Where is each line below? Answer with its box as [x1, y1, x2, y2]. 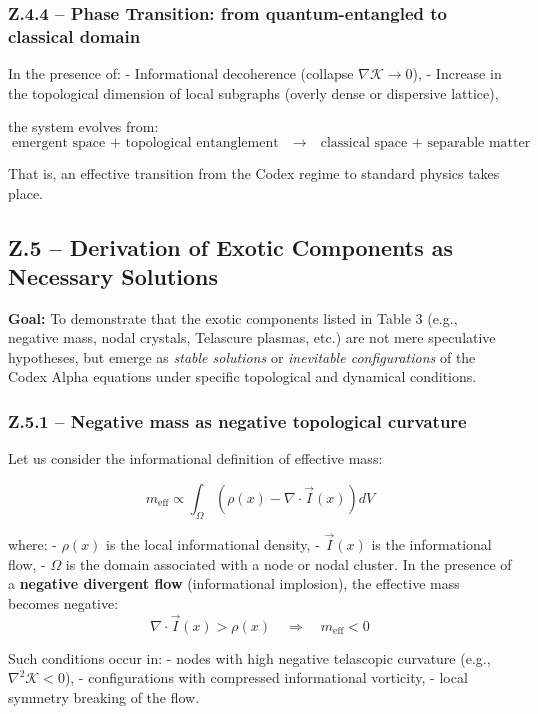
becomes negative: [8, 592, 119, 613]
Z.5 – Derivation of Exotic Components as [8, 231, 454, 262]
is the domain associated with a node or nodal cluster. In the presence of [65, 553, 512, 574]
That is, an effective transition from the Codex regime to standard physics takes [8, 162, 500, 183]
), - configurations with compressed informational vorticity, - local [64, 667, 468, 688]
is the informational [371, 533, 492, 554]
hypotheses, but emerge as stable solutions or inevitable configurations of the [8, 346, 476, 367]
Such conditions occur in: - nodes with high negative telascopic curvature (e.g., [8, 647, 491, 668]
